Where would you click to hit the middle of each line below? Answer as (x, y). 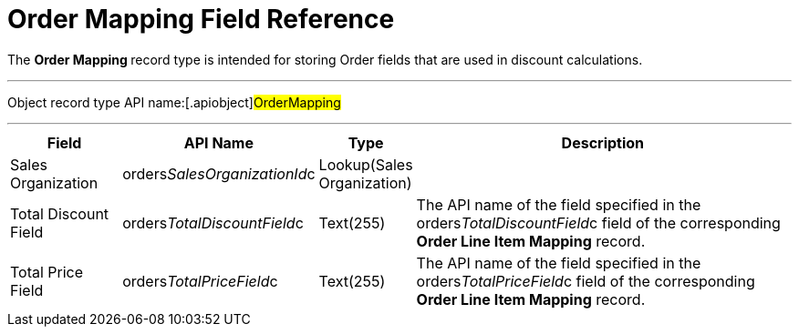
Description (603, 142)
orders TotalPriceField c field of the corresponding (586, 281)
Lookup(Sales (366, 164)
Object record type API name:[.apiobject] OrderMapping (174, 102)
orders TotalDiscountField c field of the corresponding (598, 223)
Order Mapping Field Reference (201, 19)
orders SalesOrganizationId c (219, 173)
